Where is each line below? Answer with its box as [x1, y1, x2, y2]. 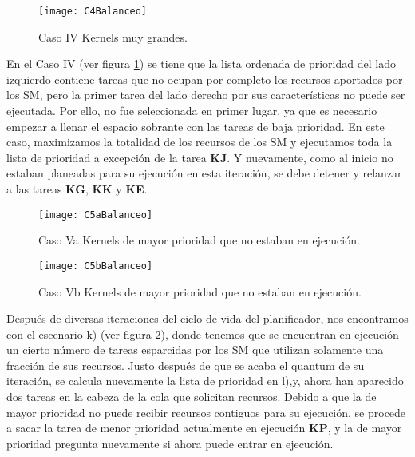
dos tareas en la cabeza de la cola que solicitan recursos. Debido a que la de [6, 388, 377, 405]
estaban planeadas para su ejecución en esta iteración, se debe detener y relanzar [6, 165, 402, 181]
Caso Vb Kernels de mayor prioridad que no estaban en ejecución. [38, 283, 362, 300]
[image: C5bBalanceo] [38, 260, 153, 272]
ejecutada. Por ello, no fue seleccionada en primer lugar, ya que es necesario [6, 102, 377, 119]
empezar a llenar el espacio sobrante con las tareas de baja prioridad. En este [6, 117, 385, 134]
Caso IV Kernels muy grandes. [38, 28, 188, 45]
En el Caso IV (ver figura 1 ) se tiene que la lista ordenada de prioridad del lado [6, 55, 396, 72]
